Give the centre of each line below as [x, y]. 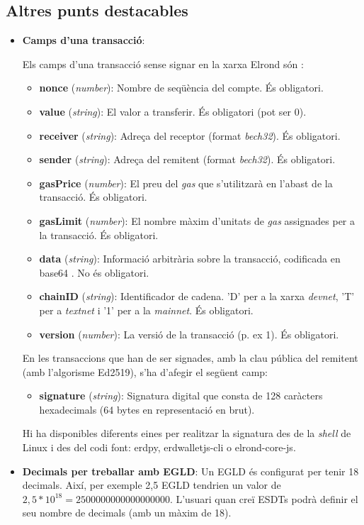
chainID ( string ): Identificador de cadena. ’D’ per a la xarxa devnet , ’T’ [197, 296]
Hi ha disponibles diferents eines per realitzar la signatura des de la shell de [187, 433]
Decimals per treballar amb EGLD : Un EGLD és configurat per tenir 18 [190, 471]
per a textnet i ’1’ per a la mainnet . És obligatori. [146, 310]
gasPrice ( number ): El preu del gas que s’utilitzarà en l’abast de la [186, 183]
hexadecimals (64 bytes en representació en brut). [147, 409]
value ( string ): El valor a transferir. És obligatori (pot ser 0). [173, 111]
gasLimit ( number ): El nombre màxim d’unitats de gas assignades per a [197, 220]
